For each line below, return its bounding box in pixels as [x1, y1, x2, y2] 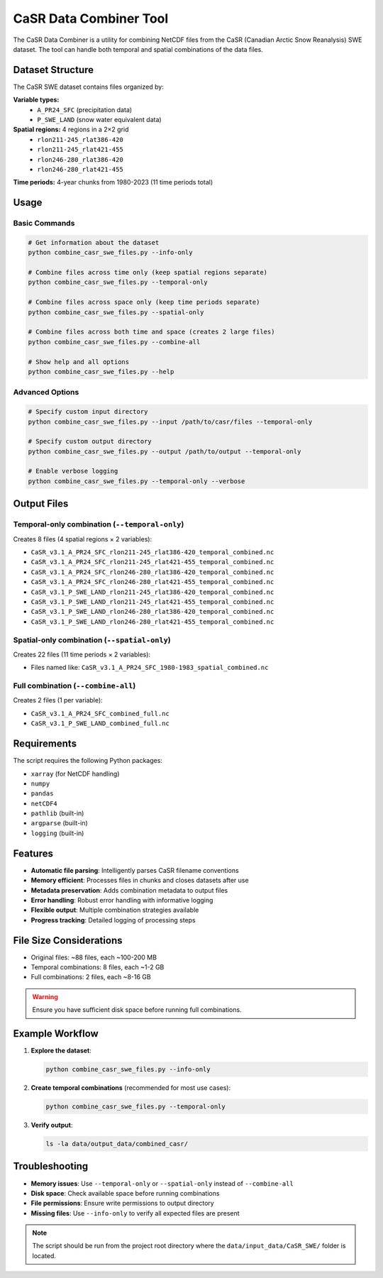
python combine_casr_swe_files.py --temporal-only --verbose [28, 477, 245, 485]
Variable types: [13, 96, 60, 104]
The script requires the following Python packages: [13, 756, 163, 765]
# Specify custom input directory [28, 408, 148, 416]
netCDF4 [30, 799, 58, 808]
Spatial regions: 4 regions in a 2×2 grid [13, 125, 129, 134]
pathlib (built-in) [30, 809, 84, 817]
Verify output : [30, 1121, 73, 1130]
